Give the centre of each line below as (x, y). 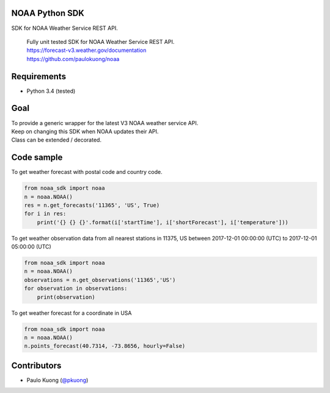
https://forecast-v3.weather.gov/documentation (86, 50)
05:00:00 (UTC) (31, 247)
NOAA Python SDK (48, 13)
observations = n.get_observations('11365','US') (100, 280)
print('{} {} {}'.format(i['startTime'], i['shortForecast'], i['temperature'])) (163, 222)
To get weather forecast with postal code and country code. (87, 172)
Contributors (36, 365)
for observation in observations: (76, 289)
